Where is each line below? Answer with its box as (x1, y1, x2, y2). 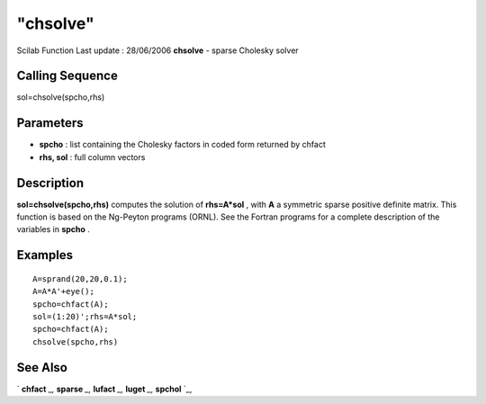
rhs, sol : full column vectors (39, 151, 146, 162)
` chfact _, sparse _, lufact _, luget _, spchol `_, (16, 383, 193, 394)
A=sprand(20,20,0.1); (32, 274, 128, 283)
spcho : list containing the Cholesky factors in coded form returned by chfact (39, 139, 326, 150)
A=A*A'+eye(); (32, 286, 94, 297)
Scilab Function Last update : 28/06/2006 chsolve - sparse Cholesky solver (16, 45, 299, 56)
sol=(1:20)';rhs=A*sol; (32, 311, 138, 322)
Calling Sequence (16, 68, 119, 84)
